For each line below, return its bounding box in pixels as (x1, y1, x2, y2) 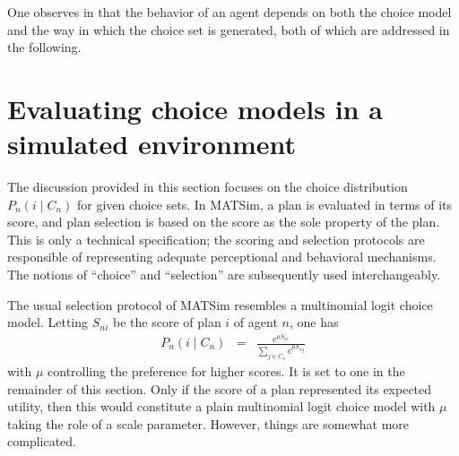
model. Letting (7, 313, 89, 331)
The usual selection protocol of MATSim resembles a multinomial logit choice (7, 295, 433, 314)
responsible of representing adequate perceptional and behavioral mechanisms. (7, 247, 437, 266)
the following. (7, 38, 82, 56)
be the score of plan (113, 313, 221, 331)
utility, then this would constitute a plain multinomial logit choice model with (7, 397, 436, 416)
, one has (289, 313, 339, 331)
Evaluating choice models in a (7, 90, 383, 126)
